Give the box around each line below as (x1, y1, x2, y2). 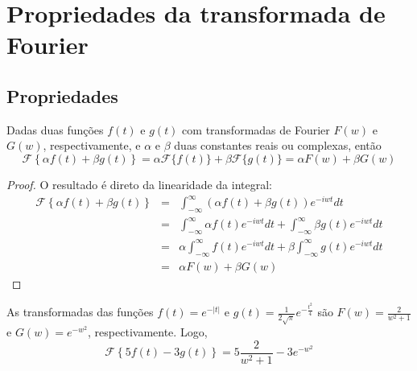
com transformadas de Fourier (182, 121, 330, 138)
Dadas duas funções (6, 121, 104, 138)
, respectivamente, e (43, 137, 141, 154)
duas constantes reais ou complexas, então (174, 137, 382, 154)
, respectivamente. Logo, (88, 324, 208, 340)
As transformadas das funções (6, 303, 154, 320)
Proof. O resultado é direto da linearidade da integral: (6, 175, 272, 192)
